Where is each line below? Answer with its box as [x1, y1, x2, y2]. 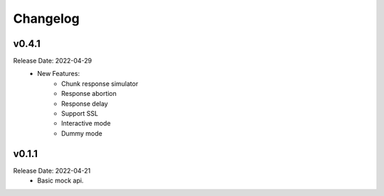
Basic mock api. [37, 176, 84, 185]
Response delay [61, 99, 108, 108]
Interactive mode [61, 119, 111, 128]
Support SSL [61, 109, 99, 118]
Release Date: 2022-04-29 [13, 57, 92, 65]
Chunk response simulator [61, 79, 139, 88]
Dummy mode [61, 129, 102, 138]
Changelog [13, 11, 80, 26]
